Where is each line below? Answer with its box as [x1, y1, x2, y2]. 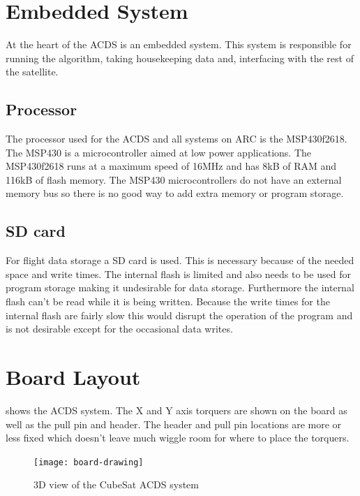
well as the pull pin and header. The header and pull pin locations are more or [6, 416, 342, 431]
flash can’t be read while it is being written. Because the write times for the [6, 294, 330, 309]
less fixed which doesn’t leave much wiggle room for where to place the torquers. [6, 430, 350, 445]
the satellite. [6, 64, 59, 79]
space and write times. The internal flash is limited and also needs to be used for [6, 266, 351, 281]
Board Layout [6, 363, 141, 391]
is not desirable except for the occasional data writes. [6, 321, 233, 336]
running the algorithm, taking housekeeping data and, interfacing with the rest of [6, 50, 354, 65]
